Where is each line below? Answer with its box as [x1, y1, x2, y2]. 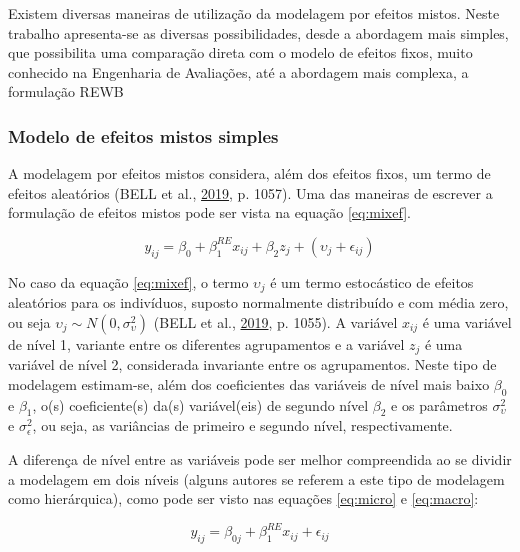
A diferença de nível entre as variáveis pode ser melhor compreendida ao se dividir [8, 449, 512, 470]
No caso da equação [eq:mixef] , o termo [8, 271, 249, 292]
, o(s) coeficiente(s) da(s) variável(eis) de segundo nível [32, 394, 369, 415]
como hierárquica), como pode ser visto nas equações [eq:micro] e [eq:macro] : [8, 488, 479, 509]
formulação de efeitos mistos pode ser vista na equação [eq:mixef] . [8, 202, 411, 223]
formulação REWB [8, 81, 124, 102]
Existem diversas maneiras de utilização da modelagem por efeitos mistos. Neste [8, 3, 500, 23]
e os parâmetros [391, 394, 488, 415]
